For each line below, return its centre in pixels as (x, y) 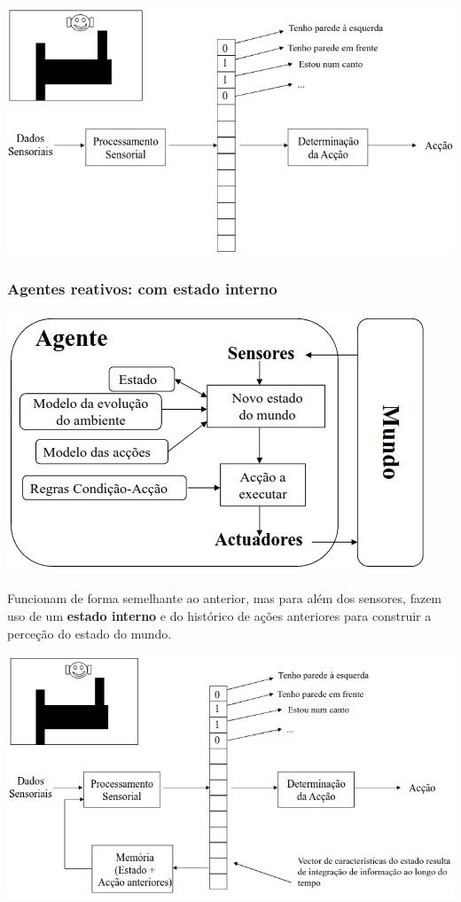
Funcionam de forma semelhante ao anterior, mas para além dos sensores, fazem (225, 598)
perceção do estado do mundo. (90, 633)
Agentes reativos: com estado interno (142, 288)
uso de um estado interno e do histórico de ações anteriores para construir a (219, 616)
